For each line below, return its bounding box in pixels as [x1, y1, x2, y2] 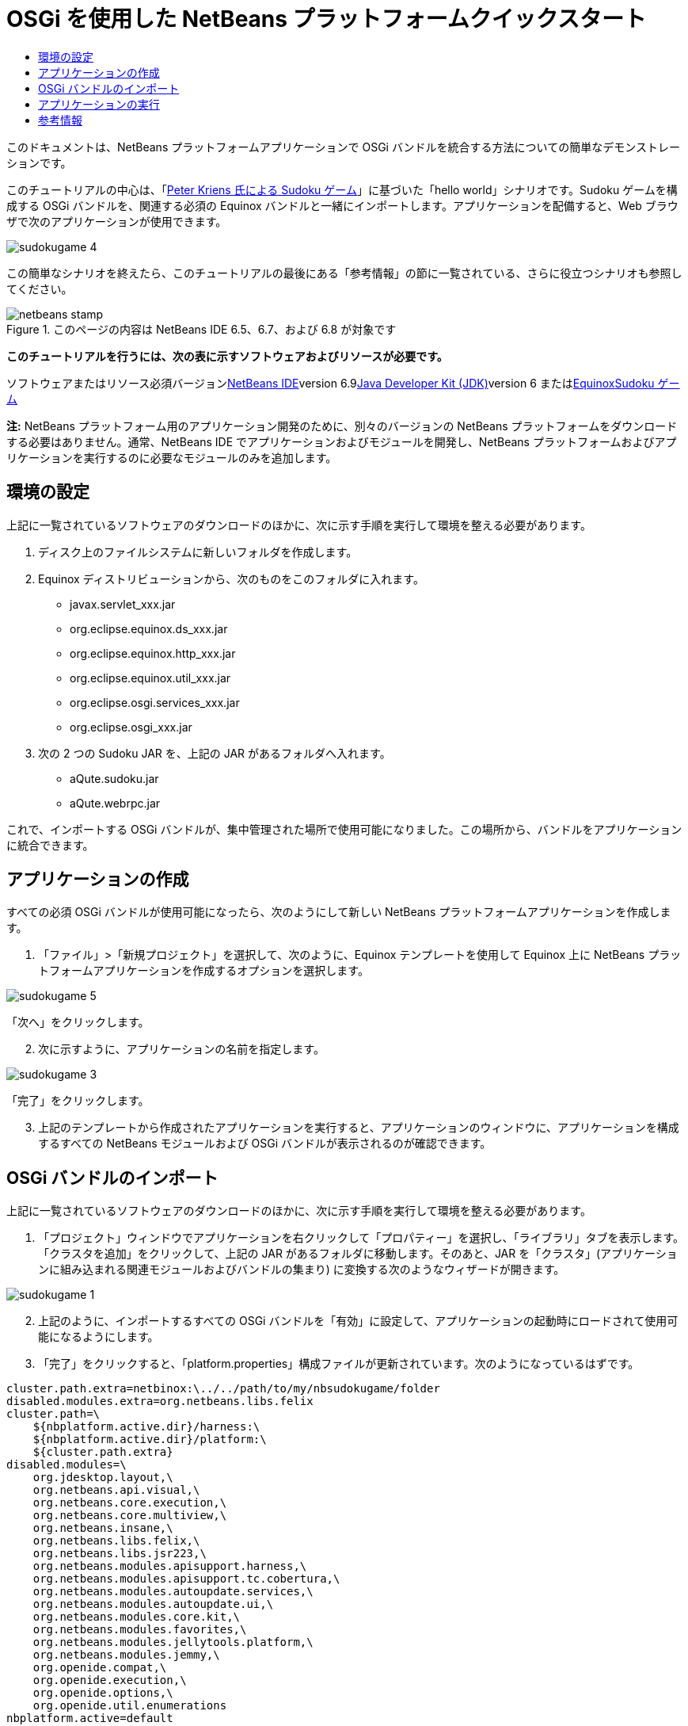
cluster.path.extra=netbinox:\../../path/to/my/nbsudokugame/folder [6, 1382, 440, 1396]
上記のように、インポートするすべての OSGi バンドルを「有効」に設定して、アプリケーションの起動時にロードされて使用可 [38, 1314, 678, 1328]
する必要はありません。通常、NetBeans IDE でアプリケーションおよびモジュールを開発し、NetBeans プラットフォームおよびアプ [6, 434, 677, 449]
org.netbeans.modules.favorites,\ [32, 1623, 247, 1636]
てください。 [6, 281, 73, 296]
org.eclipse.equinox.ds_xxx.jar [70, 621, 228, 636]
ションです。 [6, 155, 72, 170]
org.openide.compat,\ [32, 1661, 167, 1674]
